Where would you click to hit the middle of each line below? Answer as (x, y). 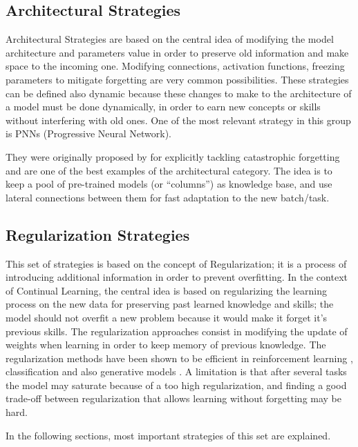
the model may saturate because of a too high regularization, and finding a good (176, 385)
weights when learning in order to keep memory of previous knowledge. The (166, 345)
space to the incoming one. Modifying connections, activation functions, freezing (175, 66)
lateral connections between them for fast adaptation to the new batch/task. (168, 197)
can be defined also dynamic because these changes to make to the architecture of (179, 93)
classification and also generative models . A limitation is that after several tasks (176, 371)
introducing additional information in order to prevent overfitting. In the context (177, 277)
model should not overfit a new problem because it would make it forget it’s (167, 317)
